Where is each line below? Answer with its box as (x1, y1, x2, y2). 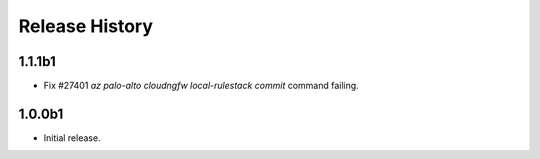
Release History (18, 15, 154, 37)
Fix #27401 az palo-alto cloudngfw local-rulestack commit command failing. (43, 80, 359, 92)
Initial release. (43, 131, 101, 144)
